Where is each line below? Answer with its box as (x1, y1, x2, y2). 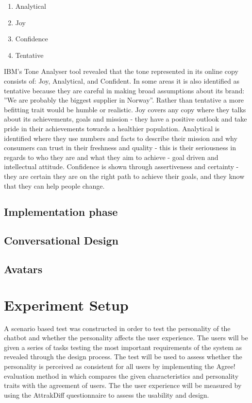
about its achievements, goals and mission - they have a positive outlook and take (4, 114, 247, 124)
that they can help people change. (4, 180, 105, 191)
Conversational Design (4, 233, 119, 248)
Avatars (4, 262, 43, 277)
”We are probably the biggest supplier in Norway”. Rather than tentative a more (4, 95, 244, 105)
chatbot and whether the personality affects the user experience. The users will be (4, 333, 248, 343)
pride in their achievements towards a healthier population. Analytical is (4, 123, 220, 133)
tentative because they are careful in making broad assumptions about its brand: (4, 85, 245, 95)
